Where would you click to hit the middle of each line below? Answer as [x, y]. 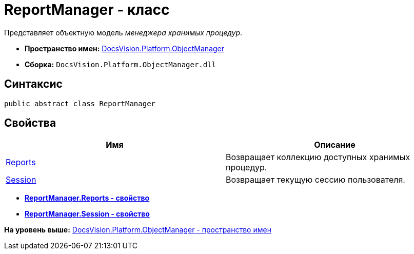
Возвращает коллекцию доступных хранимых [318, 157]
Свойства [30, 123]
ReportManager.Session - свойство [87, 214]
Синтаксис [33, 84]
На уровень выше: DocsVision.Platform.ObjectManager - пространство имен [138, 230]
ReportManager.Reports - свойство [87, 198]
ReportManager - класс [87, 10]
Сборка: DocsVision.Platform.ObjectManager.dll [121, 64]
